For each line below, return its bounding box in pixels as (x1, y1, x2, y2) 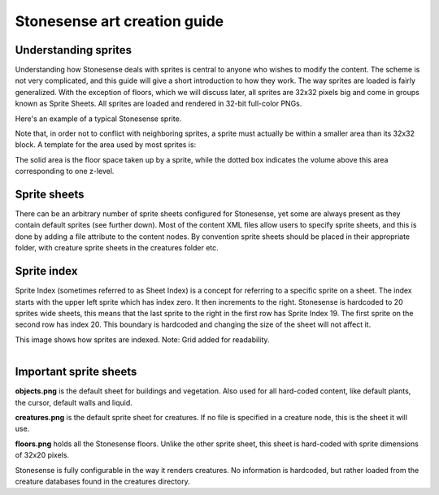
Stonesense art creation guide (15, 12, 224, 30)
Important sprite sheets (15, 365, 137, 379)
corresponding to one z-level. (15, 167, 115, 176)
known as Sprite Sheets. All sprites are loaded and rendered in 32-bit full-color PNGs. (15, 98, 302, 109)
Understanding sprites (15, 43, 132, 57)
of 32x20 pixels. (15, 450, 69, 460)
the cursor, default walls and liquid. (15, 397, 133, 407)
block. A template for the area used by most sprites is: (15, 140, 197, 150)
